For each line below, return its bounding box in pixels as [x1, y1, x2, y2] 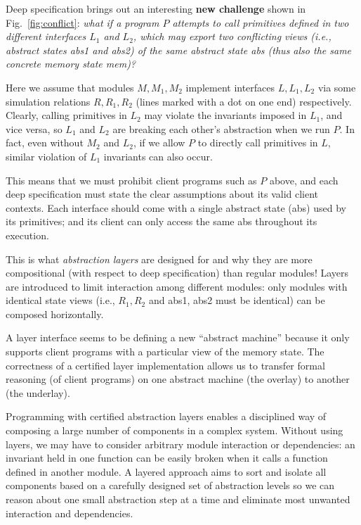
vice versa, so [6, 121, 63, 136]
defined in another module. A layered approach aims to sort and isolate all [6, 464, 327, 479]
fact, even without [6, 135, 84, 150]
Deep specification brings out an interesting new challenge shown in [6, 1, 306, 15]
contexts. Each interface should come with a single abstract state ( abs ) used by [6, 200, 346, 215]
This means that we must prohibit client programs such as [6, 172, 257, 187]
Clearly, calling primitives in [6, 108, 127, 122]
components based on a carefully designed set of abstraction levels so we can [6, 478, 335, 493]
